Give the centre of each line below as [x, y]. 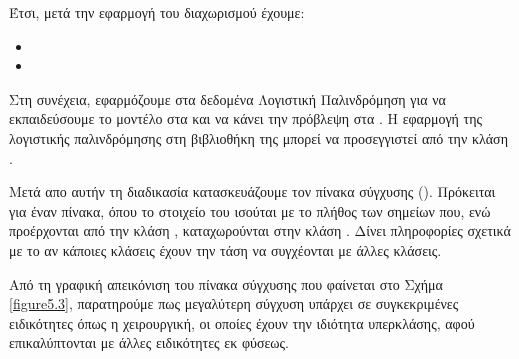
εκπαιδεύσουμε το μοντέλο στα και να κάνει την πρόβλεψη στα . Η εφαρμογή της [246, 118]
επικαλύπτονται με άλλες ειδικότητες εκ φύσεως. [149, 342]
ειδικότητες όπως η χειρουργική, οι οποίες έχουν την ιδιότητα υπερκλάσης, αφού [242, 322]
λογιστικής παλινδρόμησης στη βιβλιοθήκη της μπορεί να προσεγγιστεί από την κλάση [258, 137]
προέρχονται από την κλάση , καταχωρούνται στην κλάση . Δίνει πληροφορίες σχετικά [260, 230]
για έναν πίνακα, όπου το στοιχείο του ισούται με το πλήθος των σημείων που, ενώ [250, 210]
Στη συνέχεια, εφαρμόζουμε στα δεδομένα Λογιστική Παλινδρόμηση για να [227, 98]
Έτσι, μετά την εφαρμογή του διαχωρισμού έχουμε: [157, 12]
